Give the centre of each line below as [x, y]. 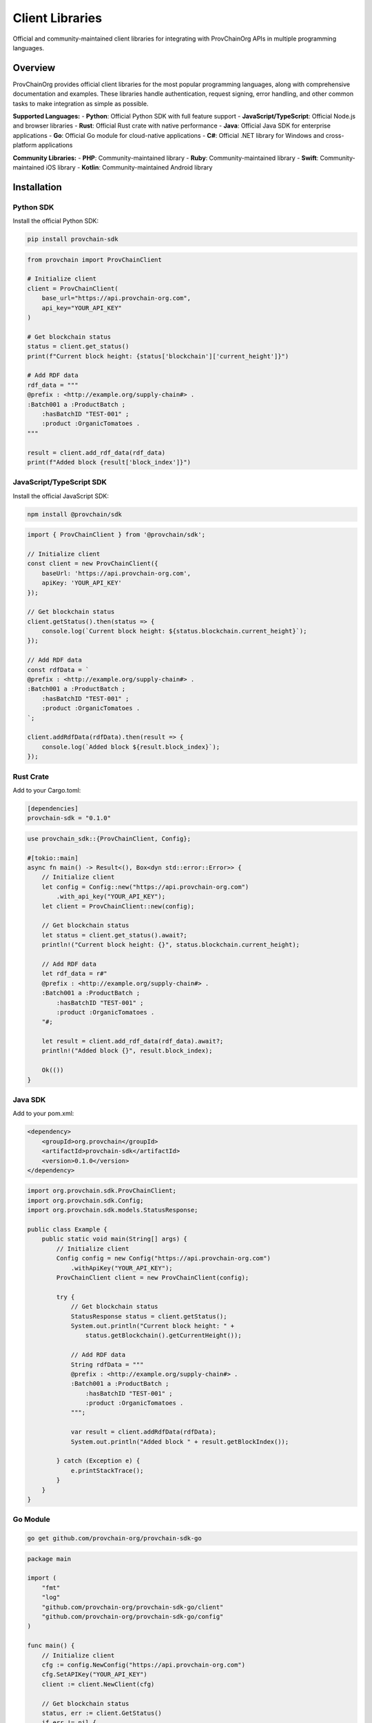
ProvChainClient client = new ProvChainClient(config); [153, 1277]
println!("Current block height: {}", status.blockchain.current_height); [170, 945]
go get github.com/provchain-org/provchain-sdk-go [115, 1538]
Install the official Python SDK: [56, 221]
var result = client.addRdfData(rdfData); [143, 1432]
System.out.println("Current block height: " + [153, 1326]
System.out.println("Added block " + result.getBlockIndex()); [180, 1441]
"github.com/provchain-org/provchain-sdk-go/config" [133, 1617]
